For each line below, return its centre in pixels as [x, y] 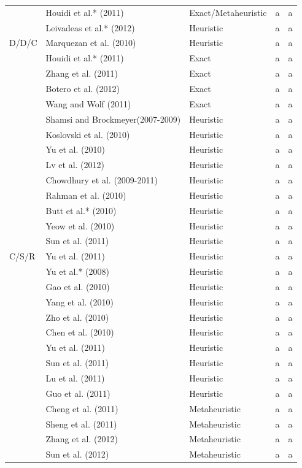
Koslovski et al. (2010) [88, 134]
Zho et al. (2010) [77, 317]
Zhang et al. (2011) [82, 73]
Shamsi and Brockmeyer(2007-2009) [113, 119]
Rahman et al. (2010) [86, 195]
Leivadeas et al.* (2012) [90, 27]
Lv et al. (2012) [75, 165]
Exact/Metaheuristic [228, 12]
